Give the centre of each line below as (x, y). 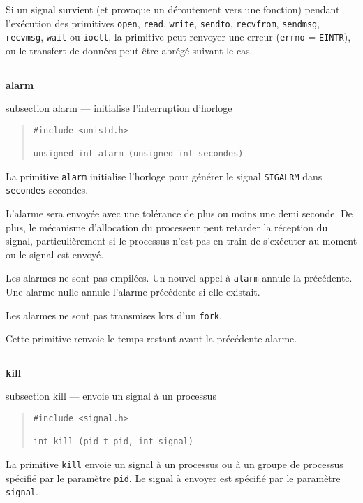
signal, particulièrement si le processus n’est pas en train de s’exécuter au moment (181, 241)
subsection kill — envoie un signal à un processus (111, 396)
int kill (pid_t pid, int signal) (113, 442)
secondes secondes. (47, 190)
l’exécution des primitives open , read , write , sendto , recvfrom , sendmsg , (163, 23)
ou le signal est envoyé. (55, 254)
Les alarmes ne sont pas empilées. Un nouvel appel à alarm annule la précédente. (179, 278)
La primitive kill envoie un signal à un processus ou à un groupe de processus (175, 464)
